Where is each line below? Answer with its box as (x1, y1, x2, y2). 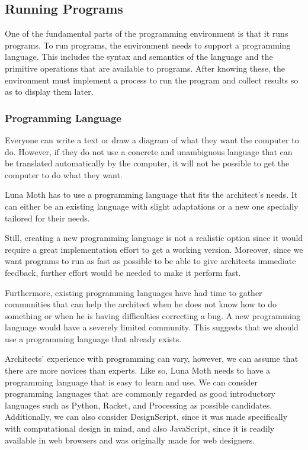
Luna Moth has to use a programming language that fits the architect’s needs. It (5, 188, 298, 201)
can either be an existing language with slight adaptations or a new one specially (5, 200, 299, 212)
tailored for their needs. (5, 211, 90, 224)
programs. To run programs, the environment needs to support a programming (5, 38, 291, 51)
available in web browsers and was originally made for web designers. (5, 433, 255, 446)
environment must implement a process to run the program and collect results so (5, 73, 299, 86)
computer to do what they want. (5, 168, 123, 181)
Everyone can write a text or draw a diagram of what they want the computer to (5, 133, 299, 146)
